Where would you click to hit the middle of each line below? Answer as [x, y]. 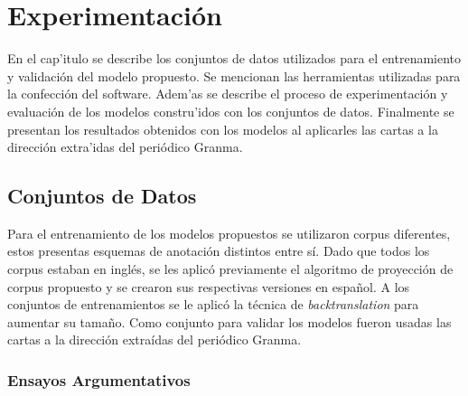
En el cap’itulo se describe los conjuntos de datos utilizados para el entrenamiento [234, 58]
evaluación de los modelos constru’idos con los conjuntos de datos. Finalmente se [231, 111]
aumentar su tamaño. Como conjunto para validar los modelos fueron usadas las [229, 321]
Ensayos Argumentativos [99, 379]
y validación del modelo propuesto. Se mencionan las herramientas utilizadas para [234, 75]
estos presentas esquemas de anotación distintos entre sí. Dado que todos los [219, 251]
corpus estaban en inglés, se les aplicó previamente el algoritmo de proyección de [230, 269]
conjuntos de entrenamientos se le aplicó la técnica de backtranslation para [213, 304]
